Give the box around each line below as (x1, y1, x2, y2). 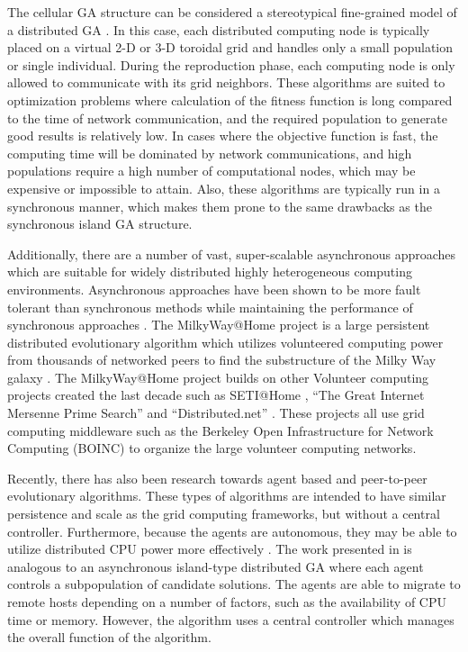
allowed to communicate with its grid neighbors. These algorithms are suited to (7, 73, 445, 92)
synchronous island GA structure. (7, 214, 193, 233)
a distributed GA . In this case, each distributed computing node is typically (7, 20, 430, 39)
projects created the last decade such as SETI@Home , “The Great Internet (7, 385, 425, 404)
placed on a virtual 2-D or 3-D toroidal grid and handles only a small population (7, 38, 454, 57)
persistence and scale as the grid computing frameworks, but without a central (7, 504, 440, 523)
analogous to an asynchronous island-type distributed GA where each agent (7, 557, 424, 575)
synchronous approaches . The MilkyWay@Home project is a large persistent (7, 315, 430, 334)
